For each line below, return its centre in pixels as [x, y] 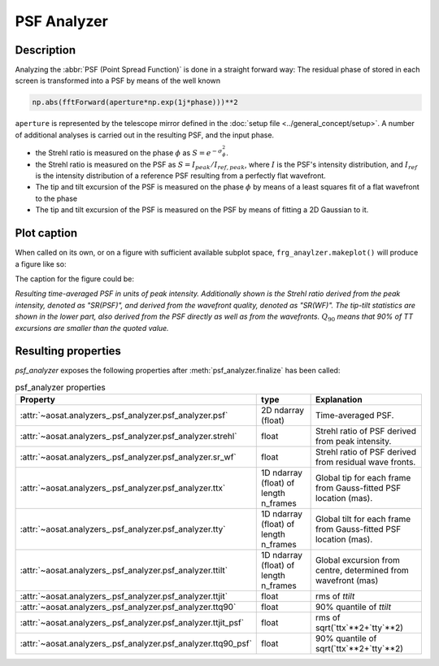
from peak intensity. [353, 442]
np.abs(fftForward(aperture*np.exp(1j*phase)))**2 [135, 102]
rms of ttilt [335, 596]
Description [46, 50]
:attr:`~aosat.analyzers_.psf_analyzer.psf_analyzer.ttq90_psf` [136, 644]
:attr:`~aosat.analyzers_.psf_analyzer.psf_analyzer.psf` [124, 416]
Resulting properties [68, 351]
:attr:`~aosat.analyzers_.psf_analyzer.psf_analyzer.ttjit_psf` [132, 623]
